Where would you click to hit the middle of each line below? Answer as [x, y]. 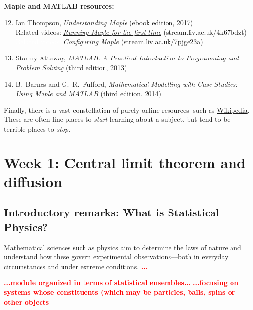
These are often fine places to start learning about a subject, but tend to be [117, 119]
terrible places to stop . [37, 128]
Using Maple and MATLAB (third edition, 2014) [88, 93]
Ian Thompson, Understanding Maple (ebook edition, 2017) [104, 22]
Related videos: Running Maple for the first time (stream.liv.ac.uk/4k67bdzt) [131, 32]
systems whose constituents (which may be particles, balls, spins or [120, 292]
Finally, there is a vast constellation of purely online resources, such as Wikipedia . [127, 109]
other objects [27, 301]
